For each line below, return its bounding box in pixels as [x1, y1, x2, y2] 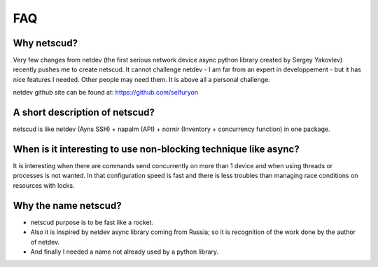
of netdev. [30, 238, 60, 246]
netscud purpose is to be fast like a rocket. [30, 218, 154, 226]
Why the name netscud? [13, 200, 122, 212]
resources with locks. [13, 181, 75, 189]
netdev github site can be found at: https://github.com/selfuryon [13, 88, 199, 97]
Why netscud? [13, 37, 78, 49]
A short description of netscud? [13, 107, 155, 118]
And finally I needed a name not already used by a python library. [30, 247, 219, 256]
